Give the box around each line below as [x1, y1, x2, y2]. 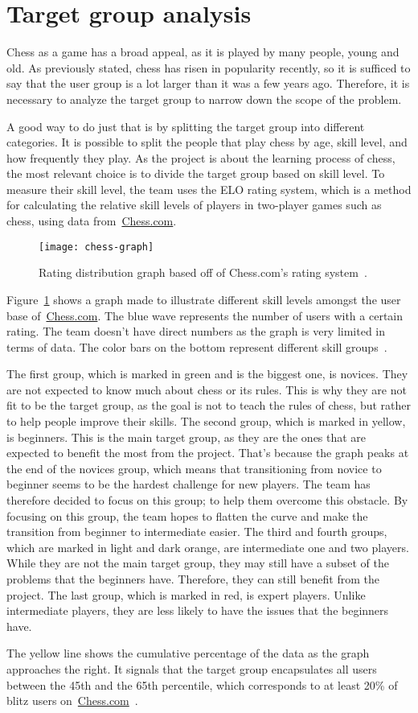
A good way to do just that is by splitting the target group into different [6, 117, 365, 134]
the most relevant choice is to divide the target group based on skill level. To [6, 165, 385, 182]
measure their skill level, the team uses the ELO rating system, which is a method [6, 180, 412, 197]
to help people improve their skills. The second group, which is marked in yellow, [6, 413, 406, 430]
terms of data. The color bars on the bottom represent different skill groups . [6, 338, 387, 355]
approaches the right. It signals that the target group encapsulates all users [6, 660, 377, 677]
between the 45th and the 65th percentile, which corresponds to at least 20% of [6, 676, 398, 693]
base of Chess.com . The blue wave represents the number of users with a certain [6, 307, 404, 324]
